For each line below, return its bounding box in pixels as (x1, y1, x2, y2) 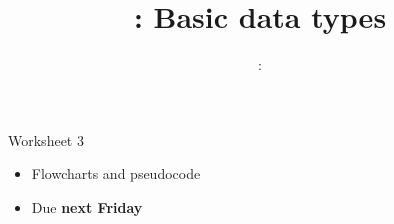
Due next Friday (31, 196, 143, 217)
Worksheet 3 (8, 129, 84, 150)
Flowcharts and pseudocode (31, 163, 201, 184)
